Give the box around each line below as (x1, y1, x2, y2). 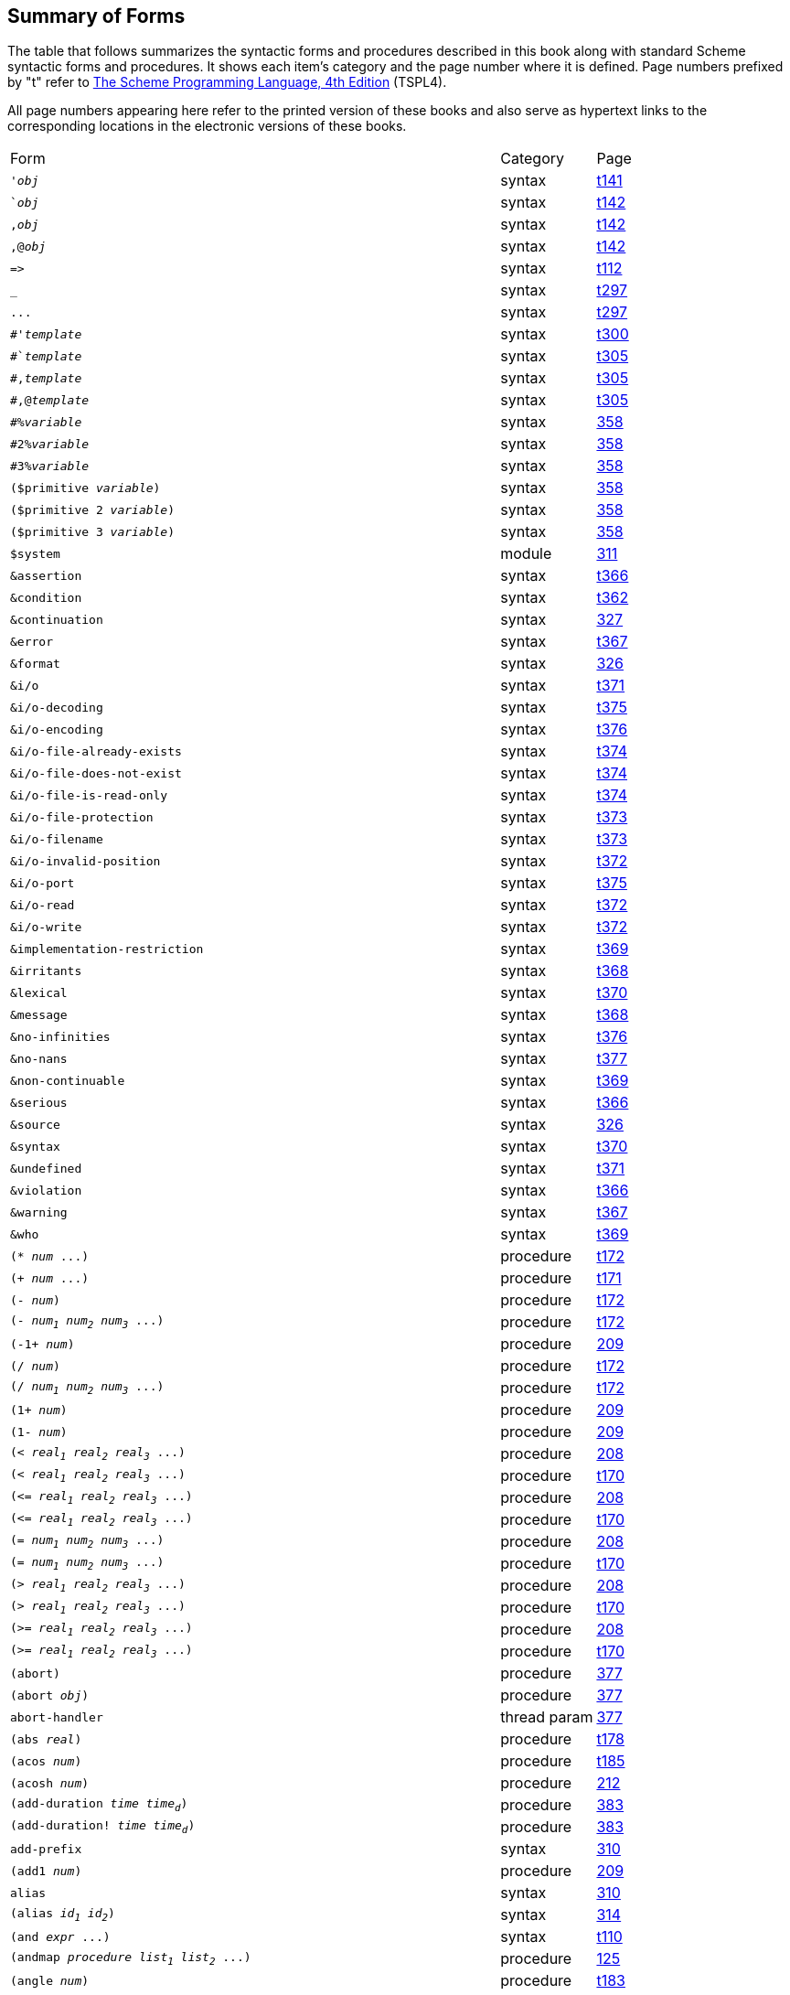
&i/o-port (10, 875, 75, 890)
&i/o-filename (10, 831, 103, 846)
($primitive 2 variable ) (10, 502, 176, 517)
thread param (500, 1708, 593, 1727)
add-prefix (10, 1841, 82, 1856)
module (500, 544, 552, 563)
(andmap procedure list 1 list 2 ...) (10, 1950, 251, 1968)
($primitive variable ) (10, 480, 161, 495)
